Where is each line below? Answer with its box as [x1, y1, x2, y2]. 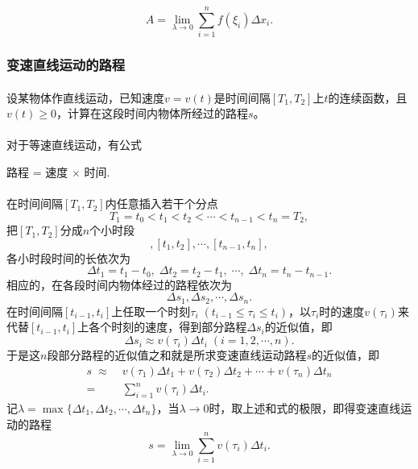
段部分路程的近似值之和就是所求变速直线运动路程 [47, 347, 307, 363]
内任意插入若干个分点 [105, 195, 218, 212]
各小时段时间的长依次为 [6, 249, 130, 266]
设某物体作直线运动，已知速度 [6, 89, 164, 106]
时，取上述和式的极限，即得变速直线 [209, 400, 401, 416]
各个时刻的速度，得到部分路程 [89, 318, 247, 335]
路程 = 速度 [6, 163, 68, 180]
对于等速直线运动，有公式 [6, 136, 142, 153]
